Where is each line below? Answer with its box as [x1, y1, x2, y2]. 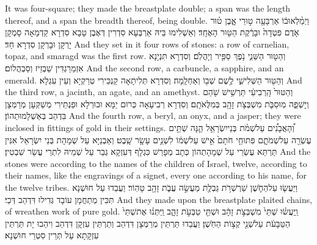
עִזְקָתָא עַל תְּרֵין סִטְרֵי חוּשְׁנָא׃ [5, 229, 99, 241]
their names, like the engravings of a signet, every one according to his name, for [5, 169, 307, 182]
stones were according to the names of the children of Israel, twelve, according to [5, 157, 307, 169]
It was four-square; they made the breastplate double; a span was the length [5, 2, 291, 14]
